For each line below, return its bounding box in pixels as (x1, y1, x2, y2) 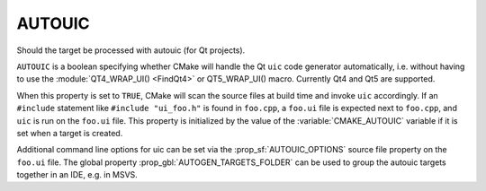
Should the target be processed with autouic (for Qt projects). (16, 45, 246, 56)
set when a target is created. (16, 127, 123, 138)
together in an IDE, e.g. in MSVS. (16, 169, 139, 180)
